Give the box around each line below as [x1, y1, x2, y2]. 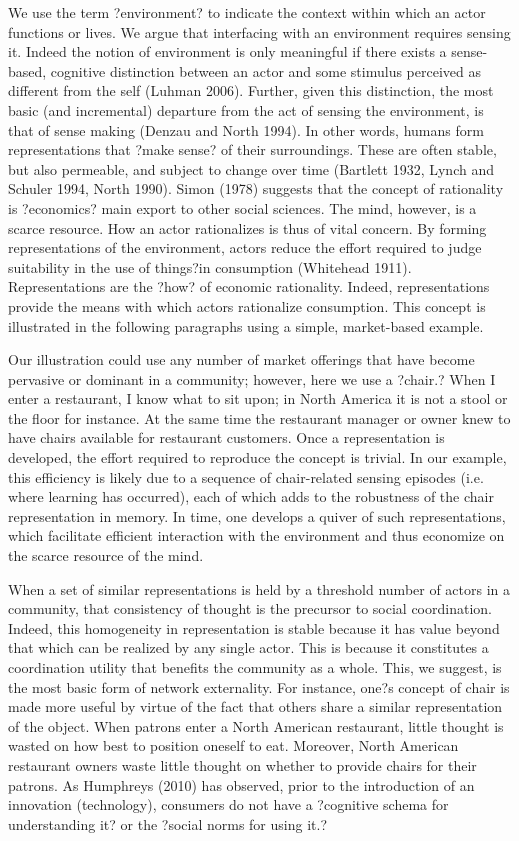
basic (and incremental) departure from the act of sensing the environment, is [8, 99, 484, 120]
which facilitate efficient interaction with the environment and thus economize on [8, 525, 505, 546]
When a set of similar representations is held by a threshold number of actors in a [8, 578, 511, 599]
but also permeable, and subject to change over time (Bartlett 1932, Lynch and [8, 158, 494, 179]
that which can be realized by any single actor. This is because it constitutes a [8, 637, 489, 658]
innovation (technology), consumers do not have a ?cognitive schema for [8, 794, 449, 815]
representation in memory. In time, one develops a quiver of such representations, [8, 505, 506, 526]
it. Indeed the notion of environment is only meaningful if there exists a [8, 41, 447, 62]
